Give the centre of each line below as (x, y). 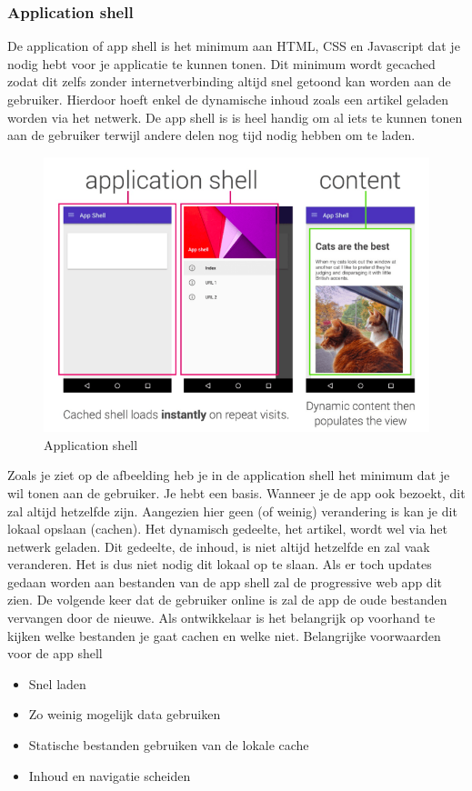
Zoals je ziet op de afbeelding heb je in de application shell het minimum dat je (229, 475)
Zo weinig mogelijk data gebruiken (125, 714)
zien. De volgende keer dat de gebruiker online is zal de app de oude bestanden (227, 600)
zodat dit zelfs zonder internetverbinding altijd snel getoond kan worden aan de (229, 81)
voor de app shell (55, 653)
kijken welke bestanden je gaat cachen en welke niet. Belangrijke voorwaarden (224, 635)
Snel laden (57, 683)
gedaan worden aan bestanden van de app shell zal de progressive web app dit (225, 581)
